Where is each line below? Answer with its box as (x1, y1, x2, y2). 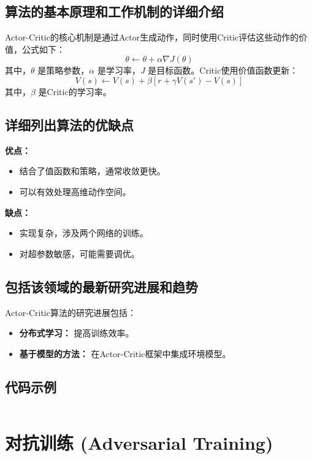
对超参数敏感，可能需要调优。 (19, 247, 140, 260)
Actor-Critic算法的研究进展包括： (5, 306, 136, 318)
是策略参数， (37, 64, 89, 77)
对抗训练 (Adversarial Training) (5, 430, 273, 455)
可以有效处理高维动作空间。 (19, 185, 131, 198)
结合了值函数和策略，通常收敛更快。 (19, 164, 166, 177)
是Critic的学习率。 (38, 85, 112, 98)
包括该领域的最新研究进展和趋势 (5, 277, 198, 296)
